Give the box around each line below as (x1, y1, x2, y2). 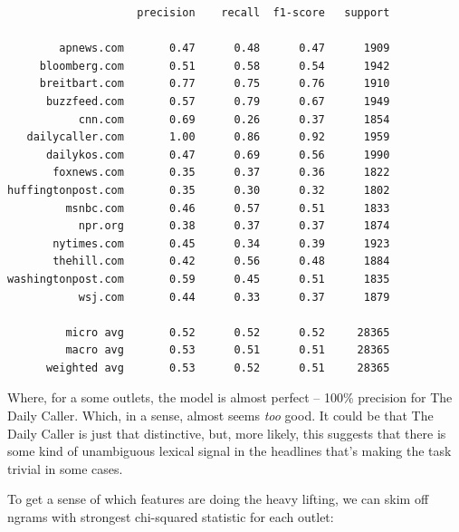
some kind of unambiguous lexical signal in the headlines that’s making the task (7, 441, 452, 460)
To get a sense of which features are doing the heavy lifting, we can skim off (7, 489, 429, 508)
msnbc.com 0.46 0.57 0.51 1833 (65, 201, 390, 215)
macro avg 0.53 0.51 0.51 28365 (65, 343, 390, 357)
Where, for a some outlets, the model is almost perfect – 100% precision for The (7, 388, 453, 407)
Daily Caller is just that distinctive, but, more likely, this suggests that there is (7, 423, 446, 442)
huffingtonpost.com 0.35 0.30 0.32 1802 (7, 183, 390, 197)
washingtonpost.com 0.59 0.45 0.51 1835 (7, 272, 390, 285)
